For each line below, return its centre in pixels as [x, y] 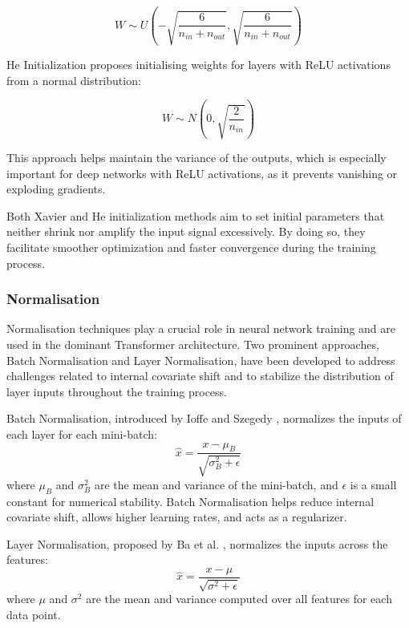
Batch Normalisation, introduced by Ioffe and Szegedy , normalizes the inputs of [204, 418]
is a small [373, 484]
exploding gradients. [56, 189]
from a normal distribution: [74, 80]
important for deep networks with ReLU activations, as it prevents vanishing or [202, 173]
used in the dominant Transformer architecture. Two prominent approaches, [193, 344]
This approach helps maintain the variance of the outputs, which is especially [196, 157]
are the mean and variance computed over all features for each [239, 599]
